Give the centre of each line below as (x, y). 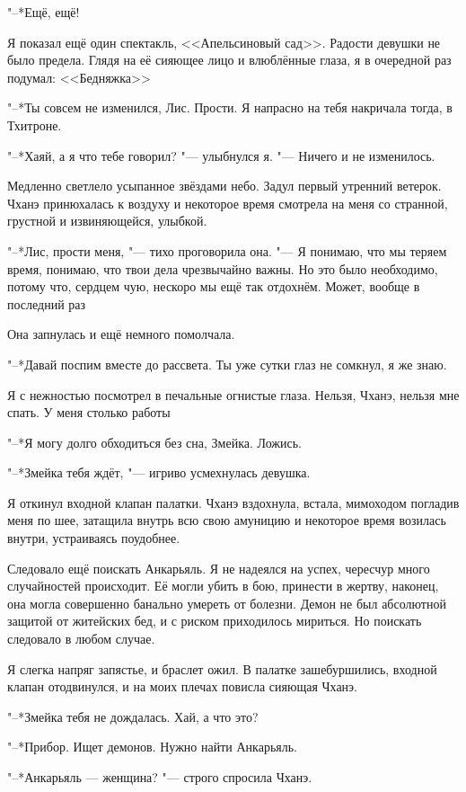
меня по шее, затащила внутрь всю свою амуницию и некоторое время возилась (227, 520)
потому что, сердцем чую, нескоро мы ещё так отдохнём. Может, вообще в (214, 286)
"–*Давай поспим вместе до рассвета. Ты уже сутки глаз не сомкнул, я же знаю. (227, 364)
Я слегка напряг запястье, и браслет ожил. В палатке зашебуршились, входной (222, 668)
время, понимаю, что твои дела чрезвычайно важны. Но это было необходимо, (223, 268)
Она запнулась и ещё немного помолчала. (121, 334)
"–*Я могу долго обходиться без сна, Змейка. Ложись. (154, 442)
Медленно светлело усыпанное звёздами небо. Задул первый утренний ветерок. (224, 186)
